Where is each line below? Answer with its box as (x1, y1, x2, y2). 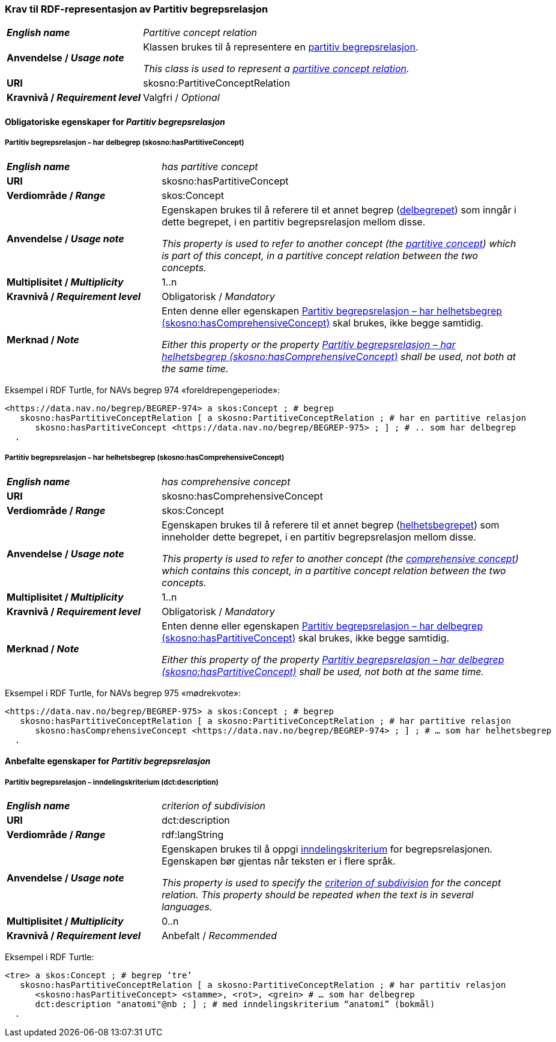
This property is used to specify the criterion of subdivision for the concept (162, 876, 501, 889)
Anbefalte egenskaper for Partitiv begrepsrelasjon (5, 756, 211, 767)
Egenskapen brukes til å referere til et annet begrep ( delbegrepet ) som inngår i (162, 203, 516, 216)
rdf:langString (162, 828, 224, 841)
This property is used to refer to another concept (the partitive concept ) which (162, 237, 516, 250)
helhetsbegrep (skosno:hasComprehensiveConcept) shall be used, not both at (162, 350, 516, 363)
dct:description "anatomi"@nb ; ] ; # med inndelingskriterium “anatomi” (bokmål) (35, 999, 435, 1009)
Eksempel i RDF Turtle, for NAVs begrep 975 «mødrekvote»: (5, 687, 241, 698)
